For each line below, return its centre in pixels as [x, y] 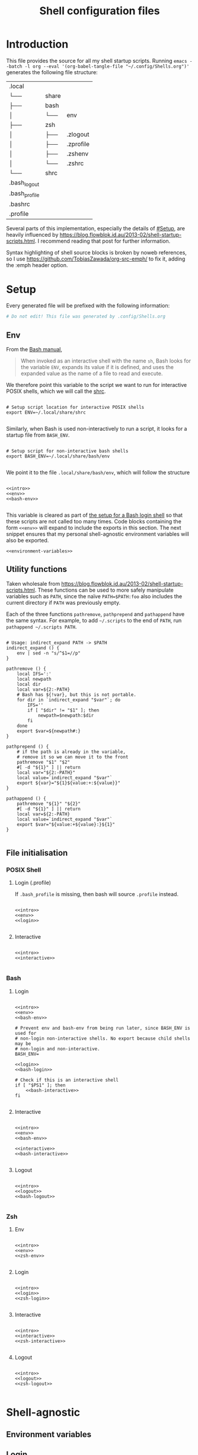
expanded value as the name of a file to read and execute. [92, 373]
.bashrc [20, 204]
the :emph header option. [37, 265]
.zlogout [78, 134]
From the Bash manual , [34, 349]
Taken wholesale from [33, 583]
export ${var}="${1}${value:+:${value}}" [68, 783]
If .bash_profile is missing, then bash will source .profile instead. [97, 894]
